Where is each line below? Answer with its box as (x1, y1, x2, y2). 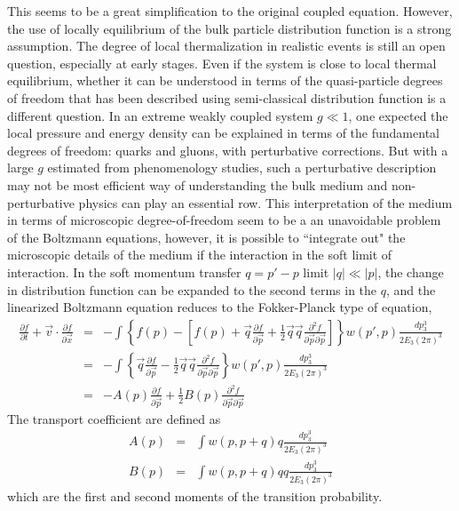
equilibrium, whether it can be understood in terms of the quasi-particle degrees (7, 71, 443, 90)
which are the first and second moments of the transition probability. (7, 486, 383, 505)
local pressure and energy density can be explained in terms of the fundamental (7, 124, 439, 142)
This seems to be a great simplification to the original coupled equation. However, (7, 2, 453, 20)
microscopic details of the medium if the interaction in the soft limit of (7, 245, 392, 264)
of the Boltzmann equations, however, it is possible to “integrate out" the (7, 228, 406, 246)
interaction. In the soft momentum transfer (7, 262, 241, 281)
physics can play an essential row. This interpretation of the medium (78, 193, 453, 212)
